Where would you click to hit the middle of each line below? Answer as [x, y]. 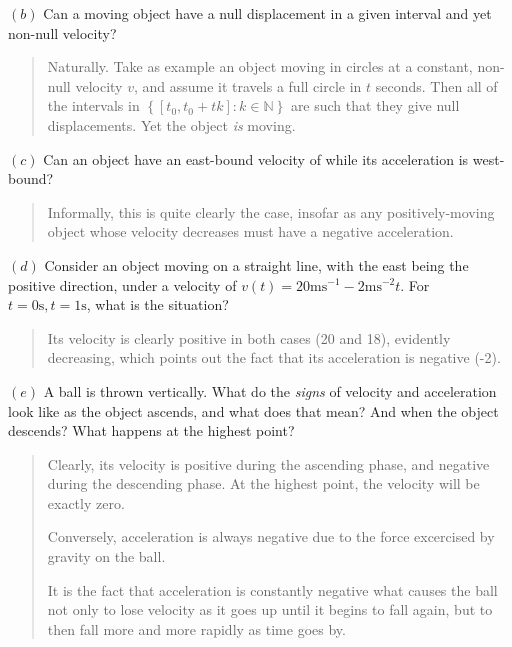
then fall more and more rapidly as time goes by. [196, 628]
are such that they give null [375, 105]
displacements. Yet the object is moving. [171, 124]
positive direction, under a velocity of [122, 284]
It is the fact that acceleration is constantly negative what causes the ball [272, 589]
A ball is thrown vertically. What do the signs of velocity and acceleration [270, 390]
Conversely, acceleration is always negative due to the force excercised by [271, 536]
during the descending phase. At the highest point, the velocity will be [263, 483]
